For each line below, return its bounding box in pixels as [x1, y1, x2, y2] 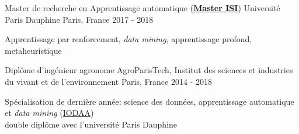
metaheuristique [5, 44, 62, 56]
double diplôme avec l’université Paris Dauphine [5, 118, 178, 130]
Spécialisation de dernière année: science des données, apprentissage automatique [5, 95, 294, 107]
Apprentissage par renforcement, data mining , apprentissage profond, [5, 33, 252, 45]
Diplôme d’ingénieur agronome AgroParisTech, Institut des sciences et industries [5, 64, 293, 76]
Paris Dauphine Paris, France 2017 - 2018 [5, 13, 154, 25]
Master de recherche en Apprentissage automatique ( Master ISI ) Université [5, 2, 280, 13]
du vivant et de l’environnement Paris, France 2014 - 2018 [5, 75, 212, 87]
